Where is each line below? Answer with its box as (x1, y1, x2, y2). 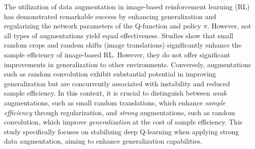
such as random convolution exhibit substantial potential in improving (4, 69, 216, 79)
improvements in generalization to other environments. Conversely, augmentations (4, 59, 251, 69)
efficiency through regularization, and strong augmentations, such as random (4, 107, 235, 117)
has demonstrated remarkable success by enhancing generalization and (4, 11, 217, 21)
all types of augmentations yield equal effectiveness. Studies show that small (4, 30, 234, 40)
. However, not (207, 21, 252, 31)
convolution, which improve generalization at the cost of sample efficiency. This (4, 117, 243, 127)
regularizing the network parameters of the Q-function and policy (4, 21, 201, 31)
